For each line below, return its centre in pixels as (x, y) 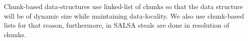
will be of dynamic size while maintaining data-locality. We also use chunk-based (124, 15)
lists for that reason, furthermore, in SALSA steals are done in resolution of (117, 25)
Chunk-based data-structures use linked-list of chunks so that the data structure (124, 6)
